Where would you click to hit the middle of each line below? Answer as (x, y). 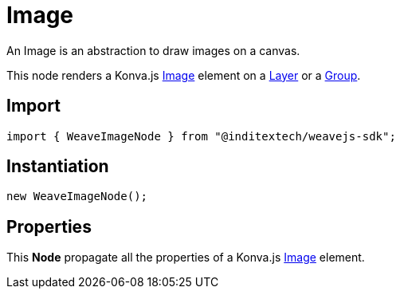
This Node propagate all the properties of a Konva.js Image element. (186, 258)
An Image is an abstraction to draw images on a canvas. (153, 50)
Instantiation (58, 167)
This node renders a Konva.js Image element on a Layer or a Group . (184, 75)
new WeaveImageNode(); (77, 197)
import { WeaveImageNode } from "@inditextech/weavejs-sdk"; (201, 136)
